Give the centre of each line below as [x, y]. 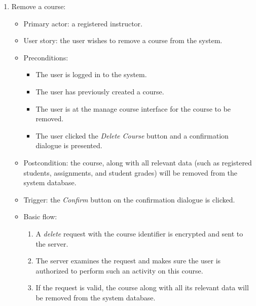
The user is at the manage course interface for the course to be [133, 108]
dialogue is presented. [69, 145]
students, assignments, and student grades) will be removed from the [131, 172]
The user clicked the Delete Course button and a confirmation [132, 135]
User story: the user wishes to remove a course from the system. [123, 40]
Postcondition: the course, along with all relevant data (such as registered [138, 162]
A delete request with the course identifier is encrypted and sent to [139, 233]
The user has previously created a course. [100, 91]
